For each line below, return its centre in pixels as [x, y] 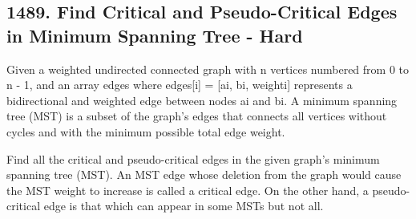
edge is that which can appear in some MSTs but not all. [184, 206]
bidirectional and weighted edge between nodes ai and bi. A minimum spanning [202, 100]
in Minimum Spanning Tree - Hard [155, 35]
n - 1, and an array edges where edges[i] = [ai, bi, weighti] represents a [180, 85]
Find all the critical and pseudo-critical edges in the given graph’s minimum [193, 158]
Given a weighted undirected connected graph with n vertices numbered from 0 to [208, 69]
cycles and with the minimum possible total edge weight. [146, 131]
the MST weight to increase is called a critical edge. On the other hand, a [188, 190]
